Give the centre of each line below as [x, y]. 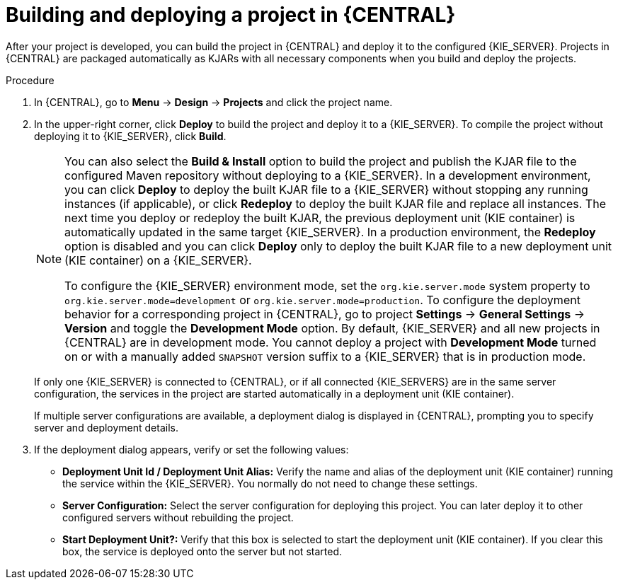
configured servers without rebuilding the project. [178, 517]
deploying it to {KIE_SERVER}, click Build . [130, 136]
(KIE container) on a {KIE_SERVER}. [158, 260]
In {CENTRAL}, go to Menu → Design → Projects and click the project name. [213, 102]
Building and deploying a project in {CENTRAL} [231, 15]
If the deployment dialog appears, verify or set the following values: [191, 449]
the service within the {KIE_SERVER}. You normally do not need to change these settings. [270, 483]
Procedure [30, 80]
